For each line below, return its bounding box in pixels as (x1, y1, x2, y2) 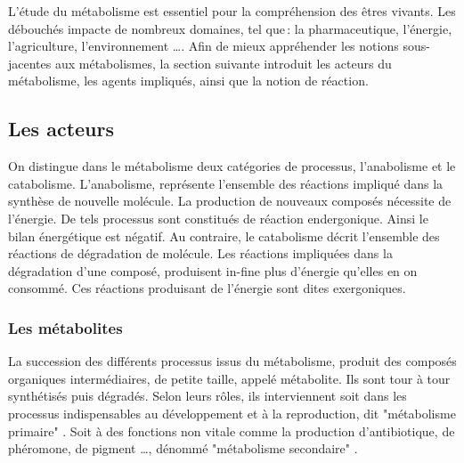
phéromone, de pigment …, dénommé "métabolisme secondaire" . (8, 439, 358, 458)
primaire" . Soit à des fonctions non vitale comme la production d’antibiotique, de (8, 421, 455, 440)
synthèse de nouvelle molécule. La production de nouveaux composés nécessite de (8, 191, 452, 210)
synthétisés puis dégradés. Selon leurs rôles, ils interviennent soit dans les (8, 386, 407, 405)
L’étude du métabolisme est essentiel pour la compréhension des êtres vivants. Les (8, 2, 456, 20)
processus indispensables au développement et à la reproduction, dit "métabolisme (8, 403, 456, 422)
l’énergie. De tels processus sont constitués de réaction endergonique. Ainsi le (8, 208, 428, 227)
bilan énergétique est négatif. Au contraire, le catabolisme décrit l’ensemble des (8, 226, 440, 245)
